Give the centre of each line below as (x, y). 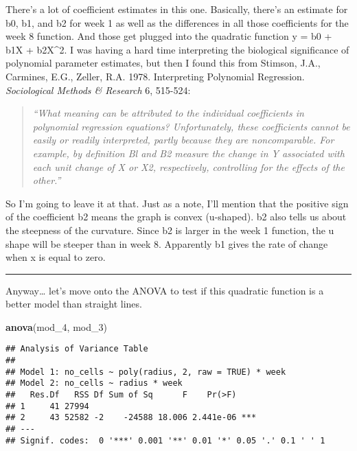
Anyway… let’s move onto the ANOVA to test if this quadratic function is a (165, 290)
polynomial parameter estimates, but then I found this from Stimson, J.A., (163, 63)
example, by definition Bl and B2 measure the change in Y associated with (188, 153)
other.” (47, 180)
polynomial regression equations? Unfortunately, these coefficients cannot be (191, 126)
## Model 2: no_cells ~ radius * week (94, 383)
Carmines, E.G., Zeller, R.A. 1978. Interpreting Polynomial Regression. (155, 76)
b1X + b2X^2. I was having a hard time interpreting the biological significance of (177, 49)
